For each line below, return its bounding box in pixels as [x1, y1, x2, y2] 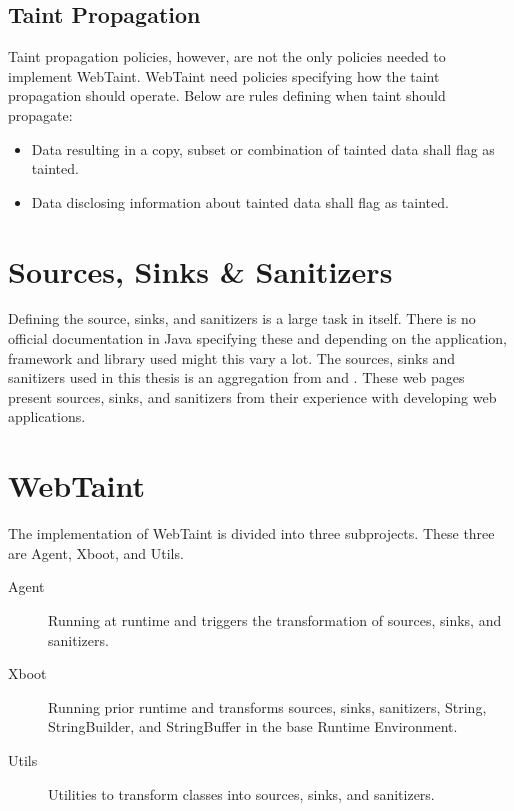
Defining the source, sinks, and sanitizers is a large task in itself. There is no [8, 308, 476, 329]
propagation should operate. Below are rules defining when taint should [8, 85, 446, 106]
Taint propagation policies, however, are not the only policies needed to [8, 46, 446, 67]
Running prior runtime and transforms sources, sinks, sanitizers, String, [48, 696, 487, 717]
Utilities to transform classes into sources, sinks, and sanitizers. [48, 783, 435, 804]
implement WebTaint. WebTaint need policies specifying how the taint [8, 65, 440, 86]
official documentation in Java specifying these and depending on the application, [8, 328, 507, 349]
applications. [8, 406, 86, 427]
